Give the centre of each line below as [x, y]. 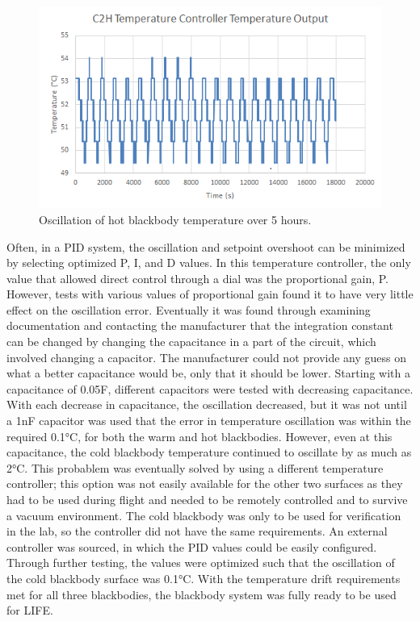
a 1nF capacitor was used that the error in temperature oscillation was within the [209, 421]
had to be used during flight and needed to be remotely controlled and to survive [207, 500]
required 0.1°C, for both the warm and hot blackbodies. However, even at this [199, 436]
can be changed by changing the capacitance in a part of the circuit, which [191, 342]
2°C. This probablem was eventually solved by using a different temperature [195, 467]
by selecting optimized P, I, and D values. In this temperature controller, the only [209, 263]
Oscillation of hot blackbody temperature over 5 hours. [175, 219]
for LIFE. [30, 610]
